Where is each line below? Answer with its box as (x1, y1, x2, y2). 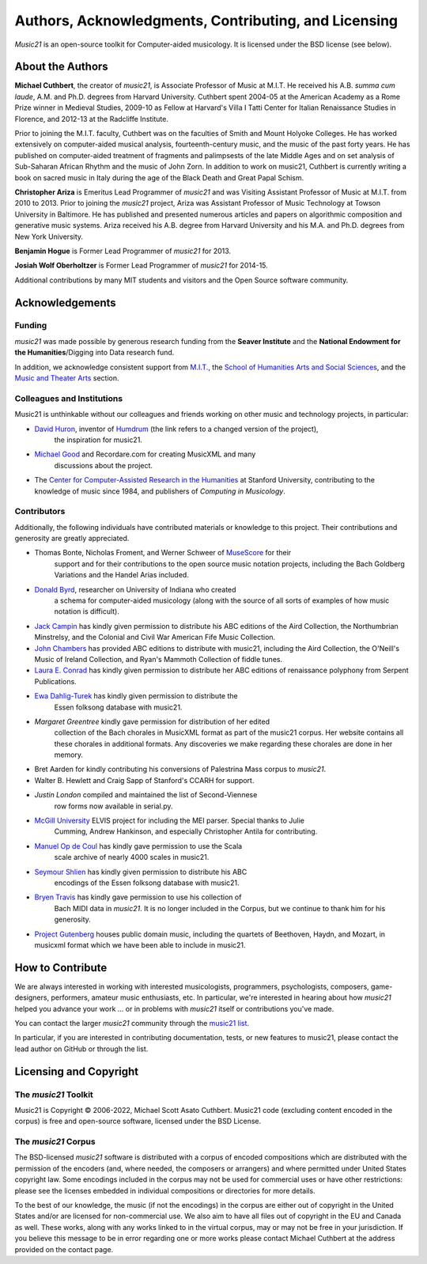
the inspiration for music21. (54, 435, 142, 445)
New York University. (14, 232, 83, 241)
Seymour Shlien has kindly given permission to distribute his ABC (34, 867, 248, 876)
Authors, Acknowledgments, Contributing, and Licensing (14, 12, 399, 29)
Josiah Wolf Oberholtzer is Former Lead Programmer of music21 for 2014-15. (14, 261, 268, 271)
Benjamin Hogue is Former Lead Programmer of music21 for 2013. (14, 246, 232, 255)
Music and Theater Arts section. (14, 373, 119, 383)
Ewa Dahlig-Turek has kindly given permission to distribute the (34, 691, 238, 701)
